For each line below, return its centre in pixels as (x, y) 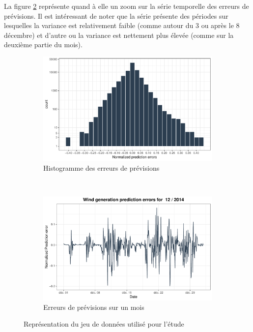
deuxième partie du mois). (43, 45)
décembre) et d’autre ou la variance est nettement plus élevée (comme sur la (119, 35)
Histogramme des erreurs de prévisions (101, 167)
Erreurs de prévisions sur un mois (94, 307)
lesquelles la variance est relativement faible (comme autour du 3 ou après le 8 (122, 25)
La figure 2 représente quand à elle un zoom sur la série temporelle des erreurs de (126, 6)
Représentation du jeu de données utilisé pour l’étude (104, 323)
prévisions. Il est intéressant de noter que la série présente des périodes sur (116, 15)
